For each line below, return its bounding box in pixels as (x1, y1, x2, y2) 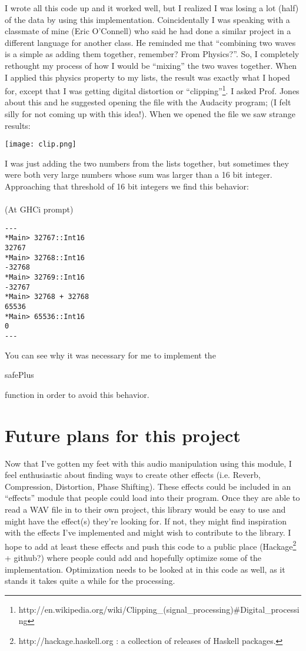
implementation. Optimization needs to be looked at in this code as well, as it (5, 563, 285, 575)
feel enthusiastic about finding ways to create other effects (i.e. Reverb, (5, 469, 261, 481)
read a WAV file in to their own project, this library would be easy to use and (5, 503, 286, 515)
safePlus (5, 368, 34, 381)
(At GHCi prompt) (5, 203, 74, 215)
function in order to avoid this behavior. (5, 388, 149, 400)
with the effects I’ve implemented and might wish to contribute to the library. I (5, 526, 291, 539)
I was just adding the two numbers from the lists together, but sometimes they (5, 157, 289, 169)
